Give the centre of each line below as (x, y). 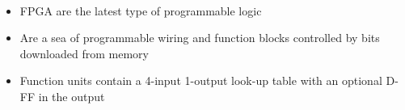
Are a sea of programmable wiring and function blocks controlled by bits (200, 38)
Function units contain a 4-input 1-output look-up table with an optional (201, 80)
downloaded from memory (84, 53)
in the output (72, 96)
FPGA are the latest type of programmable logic (141, 10)
